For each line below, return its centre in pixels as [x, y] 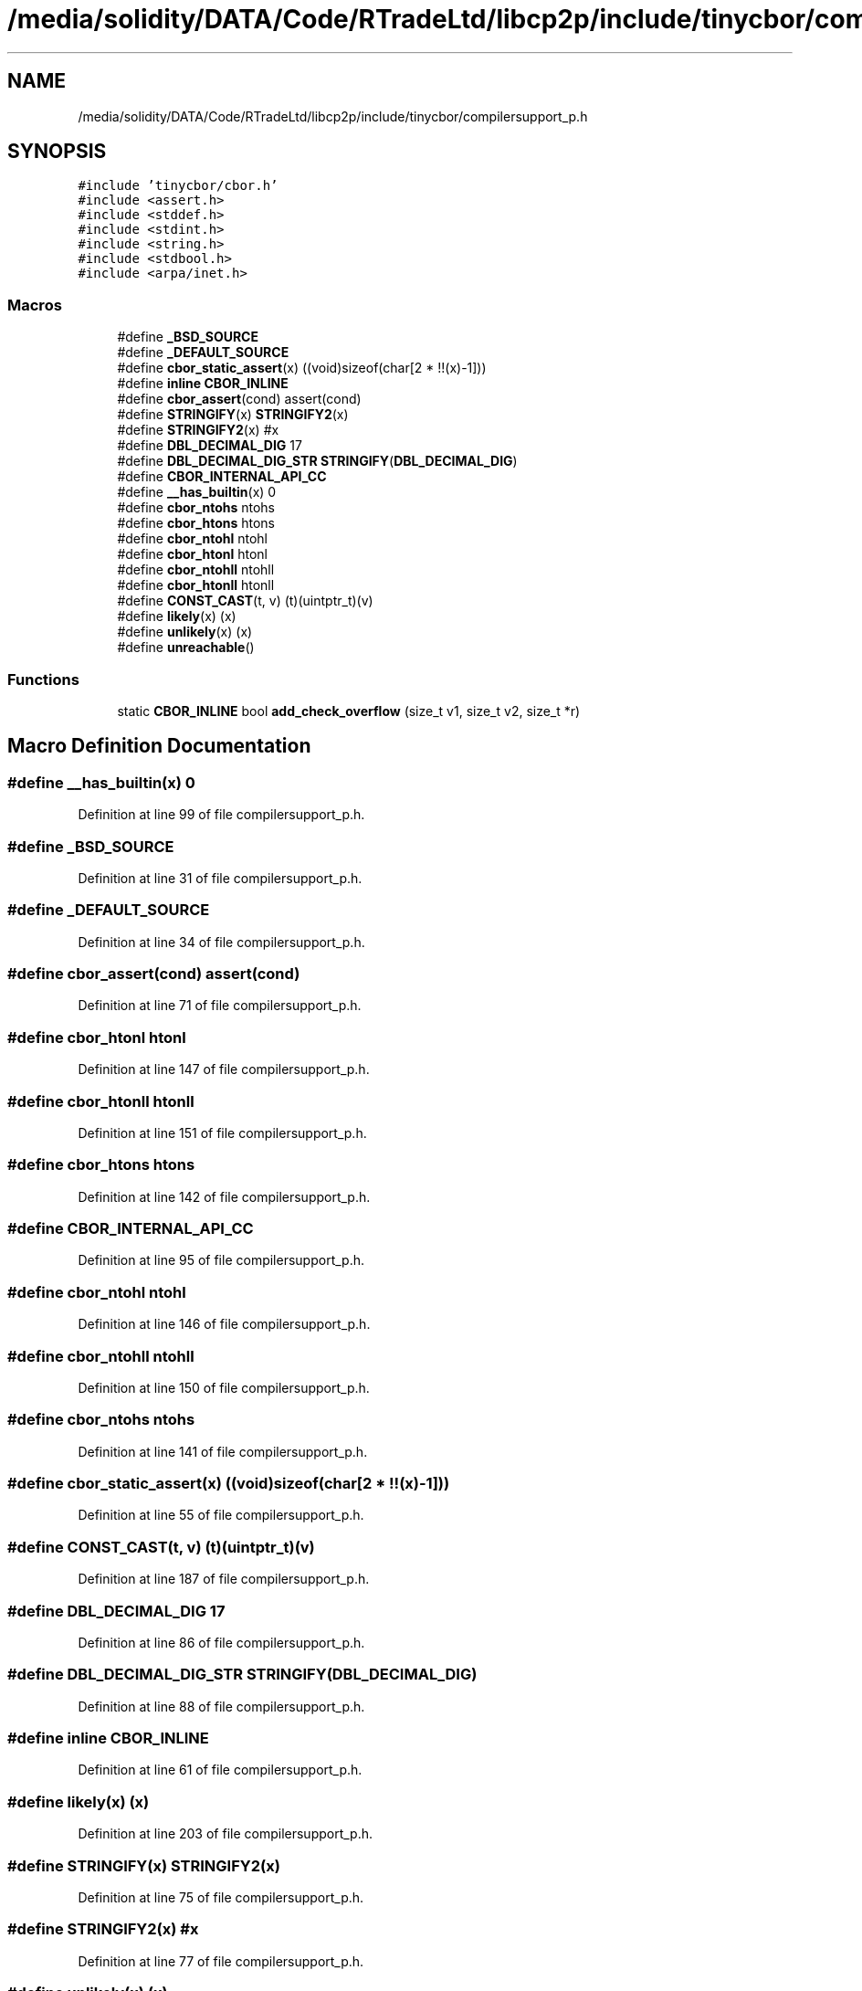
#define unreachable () [186, 648]
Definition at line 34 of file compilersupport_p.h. [221, 942]
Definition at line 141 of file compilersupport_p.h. [223, 1451]
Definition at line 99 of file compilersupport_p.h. [221, 815]
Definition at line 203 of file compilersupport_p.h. [226, 1834]
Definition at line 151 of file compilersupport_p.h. [222, 1132]
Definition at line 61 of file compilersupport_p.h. [220, 1770]
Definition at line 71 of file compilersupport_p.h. [220, 1006]
